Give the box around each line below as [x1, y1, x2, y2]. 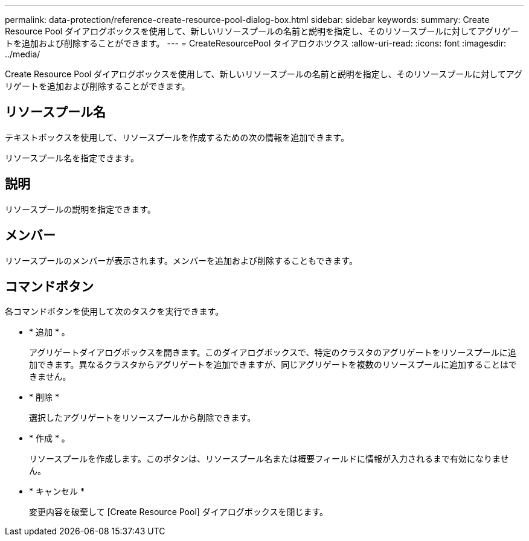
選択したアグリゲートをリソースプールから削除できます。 [29, 412, 256, 423]
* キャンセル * [29, 486, 85, 497]
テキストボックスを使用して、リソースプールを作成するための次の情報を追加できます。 [5, 132, 349, 142]
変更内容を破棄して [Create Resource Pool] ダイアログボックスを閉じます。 [29, 507, 329, 517]
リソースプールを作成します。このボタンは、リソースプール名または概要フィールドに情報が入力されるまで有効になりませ [29, 453, 509, 464]
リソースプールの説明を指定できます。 [5, 203, 156, 214]
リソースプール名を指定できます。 [5, 152, 139, 163]
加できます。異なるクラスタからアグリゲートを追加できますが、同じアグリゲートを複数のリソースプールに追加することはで [29, 359, 517, 370]
